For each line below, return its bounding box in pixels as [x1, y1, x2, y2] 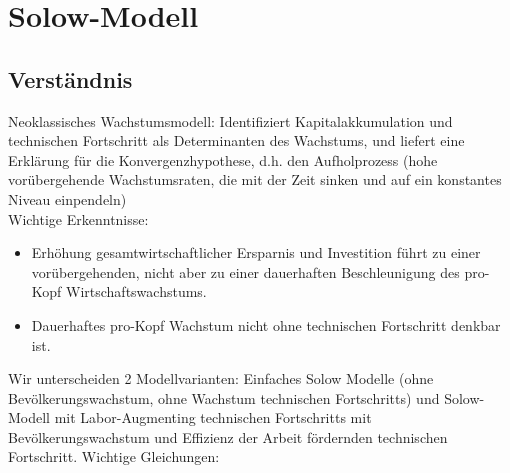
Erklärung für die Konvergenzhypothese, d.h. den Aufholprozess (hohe [8, 149, 438, 170]
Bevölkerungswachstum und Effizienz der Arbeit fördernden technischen [8, 426, 448, 447]
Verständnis [8, 63, 133, 94]
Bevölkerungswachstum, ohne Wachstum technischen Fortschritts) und [8, 387, 440, 408]
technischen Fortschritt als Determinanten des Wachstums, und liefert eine [8, 130, 465, 151]
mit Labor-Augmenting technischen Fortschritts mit [54, 407, 372, 428]
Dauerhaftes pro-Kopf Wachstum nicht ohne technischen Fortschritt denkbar [31, 314, 501, 335]
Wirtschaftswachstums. [66, 281, 207, 302]
